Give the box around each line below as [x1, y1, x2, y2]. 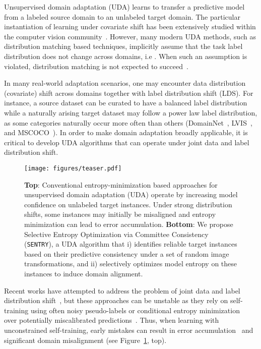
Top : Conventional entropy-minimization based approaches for [24, 179, 218, 190]
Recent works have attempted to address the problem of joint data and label [4, 285, 240, 296]
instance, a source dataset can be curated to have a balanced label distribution [4, 97, 247, 108]
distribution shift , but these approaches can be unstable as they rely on [4, 295, 228, 306]
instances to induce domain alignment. [24, 268, 143, 278]
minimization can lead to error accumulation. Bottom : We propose [24, 218, 233, 229]
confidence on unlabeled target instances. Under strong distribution [24, 199, 232, 209]
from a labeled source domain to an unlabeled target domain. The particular [4, 11, 240, 22]
